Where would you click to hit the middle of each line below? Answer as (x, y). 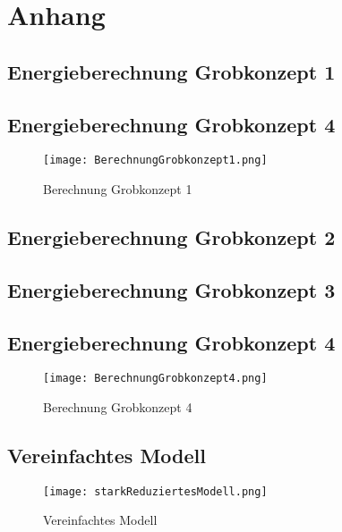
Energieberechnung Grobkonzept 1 (171, 71)
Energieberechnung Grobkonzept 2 (171, 237)
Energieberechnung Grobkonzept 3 (171, 289)
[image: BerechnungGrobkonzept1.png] (155, 160)
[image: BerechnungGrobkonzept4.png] (155, 379)
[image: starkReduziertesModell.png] (155, 491)
